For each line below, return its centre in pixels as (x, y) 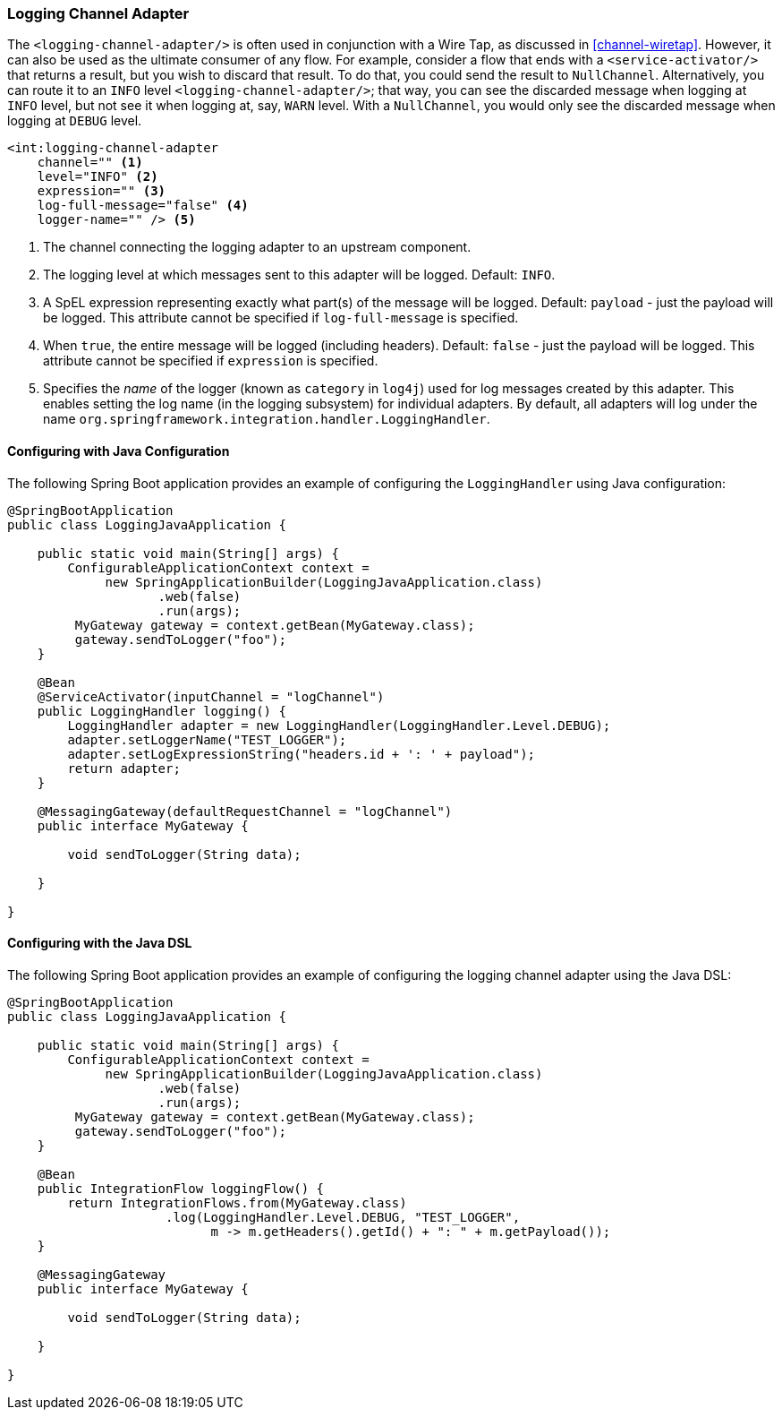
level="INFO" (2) (98, 177)
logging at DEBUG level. (75, 121)
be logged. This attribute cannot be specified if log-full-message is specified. (281, 318)
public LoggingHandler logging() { (161, 711)
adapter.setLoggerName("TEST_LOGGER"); (207, 739)
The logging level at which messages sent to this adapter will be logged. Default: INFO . (299, 275)
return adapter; (124, 768)
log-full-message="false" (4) (143, 206)
